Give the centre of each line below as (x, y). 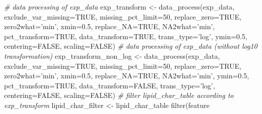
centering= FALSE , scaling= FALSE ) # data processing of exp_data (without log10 (131, 46)
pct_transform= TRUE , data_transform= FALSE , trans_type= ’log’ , (110, 85)
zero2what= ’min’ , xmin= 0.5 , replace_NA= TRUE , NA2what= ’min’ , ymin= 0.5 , (127, 76)
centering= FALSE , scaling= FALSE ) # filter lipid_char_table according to (119, 95)
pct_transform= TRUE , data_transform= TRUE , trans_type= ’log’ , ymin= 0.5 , (126, 36)
